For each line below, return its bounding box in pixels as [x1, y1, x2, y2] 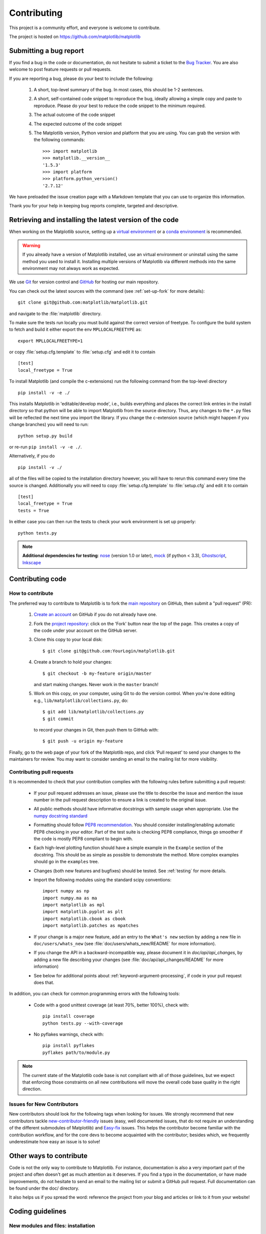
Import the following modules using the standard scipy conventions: [33, 877, 172, 883]
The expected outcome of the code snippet [33, 121, 122, 127]
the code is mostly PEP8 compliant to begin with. [33, 836, 133, 842]
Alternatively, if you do [9, 453, 55, 459]
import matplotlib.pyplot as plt [42, 909, 123, 915]
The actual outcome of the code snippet [33, 112, 115, 118]
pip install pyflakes [42, 1043, 95, 1048]
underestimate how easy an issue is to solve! [9, 1138, 100, 1145]
